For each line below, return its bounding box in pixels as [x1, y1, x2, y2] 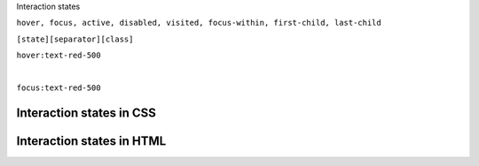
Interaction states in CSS [16, 105, 157, 120]
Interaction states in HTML [16, 133, 167, 148]
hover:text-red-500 [16, 50, 101, 61]
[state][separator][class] [16, 34, 134, 44]
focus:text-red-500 [16, 82, 101, 93]
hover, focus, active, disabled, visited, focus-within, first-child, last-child [16, 18, 381, 28]
